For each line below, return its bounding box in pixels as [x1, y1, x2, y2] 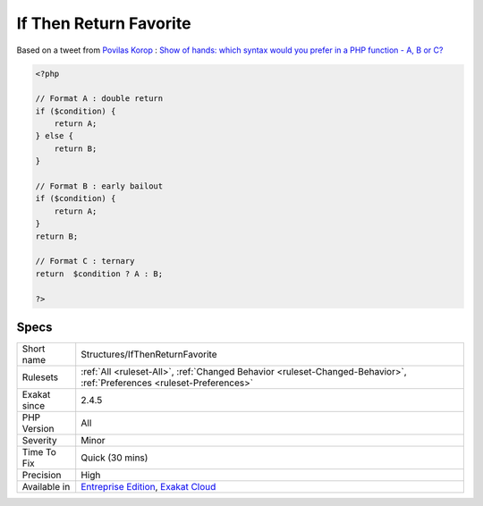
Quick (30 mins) [80, 451, 148, 464]
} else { [35, 131, 74, 141]
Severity [21, 434, 57, 447]
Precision [21, 469, 62, 482]
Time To [21, 446, 57, 459]
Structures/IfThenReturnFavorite [80, 349, 217, 361]
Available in [21, 481, 71, 493]
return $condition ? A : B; [35, 268, 164, 279]
